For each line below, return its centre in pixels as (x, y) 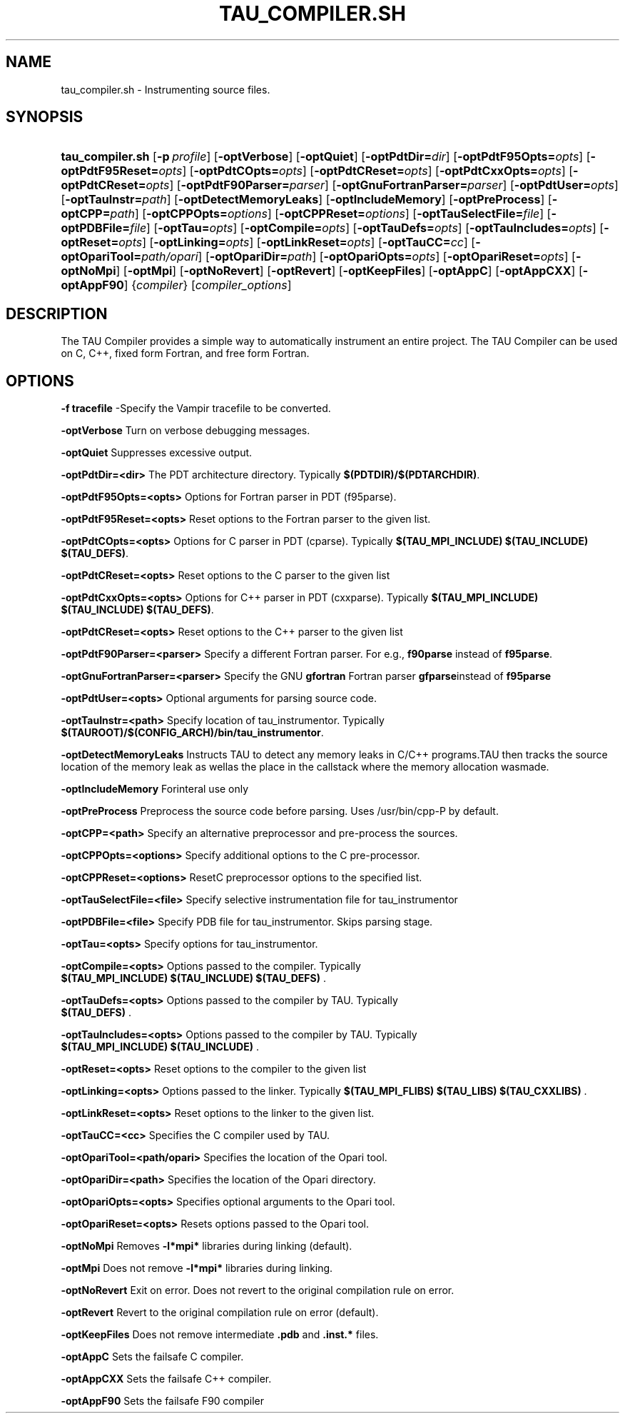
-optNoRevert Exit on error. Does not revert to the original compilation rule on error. (258, 1290)
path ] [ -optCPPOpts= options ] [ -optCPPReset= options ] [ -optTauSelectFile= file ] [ (331, 214)
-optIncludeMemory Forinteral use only (155, 789)
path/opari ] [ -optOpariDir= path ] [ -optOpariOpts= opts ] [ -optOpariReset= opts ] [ (359, 257)
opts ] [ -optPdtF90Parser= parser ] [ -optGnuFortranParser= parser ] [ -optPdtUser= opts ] (382, 185)
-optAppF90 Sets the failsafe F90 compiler (163, 1401)
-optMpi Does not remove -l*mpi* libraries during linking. (197, 1268)
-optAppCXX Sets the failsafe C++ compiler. (166, 1379)
